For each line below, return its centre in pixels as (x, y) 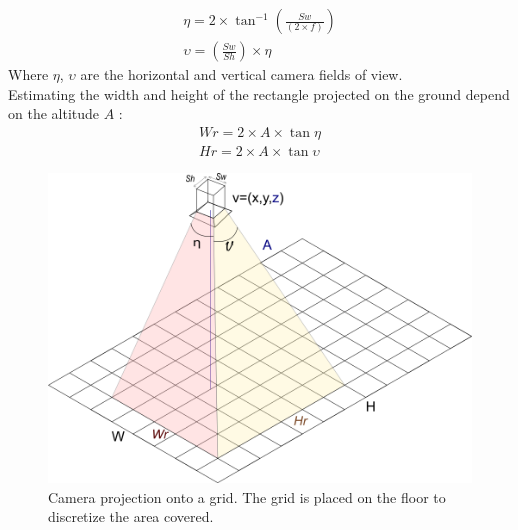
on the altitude (54, 113)
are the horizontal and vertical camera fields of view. (241, 74)
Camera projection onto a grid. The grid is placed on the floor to (247, 496)
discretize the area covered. (131, 516)
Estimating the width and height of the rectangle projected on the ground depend (259, 93)
